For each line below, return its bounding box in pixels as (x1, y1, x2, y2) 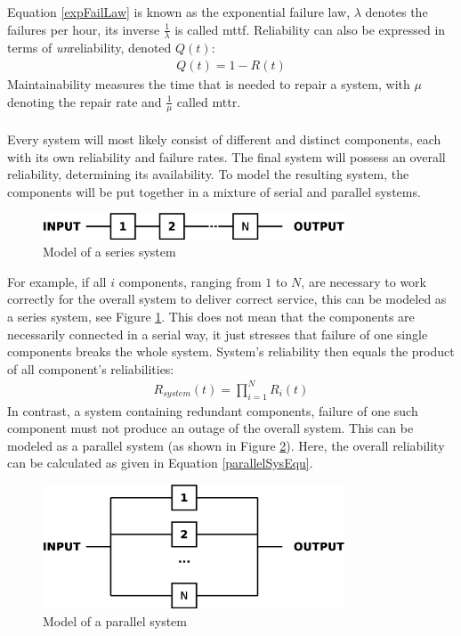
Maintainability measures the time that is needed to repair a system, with (7, 75, 410, 94)
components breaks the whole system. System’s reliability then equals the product (7, 342, 455, 361)
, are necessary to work (301, 272, 426, 290)
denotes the (365, 3, 428, 20)
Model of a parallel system (43, 611, 187, 630)
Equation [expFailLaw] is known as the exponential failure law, (7, 3, 351, 20)
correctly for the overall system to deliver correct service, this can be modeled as (7, 289, 447, 308)
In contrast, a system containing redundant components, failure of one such (7, 401, 418, 420)
